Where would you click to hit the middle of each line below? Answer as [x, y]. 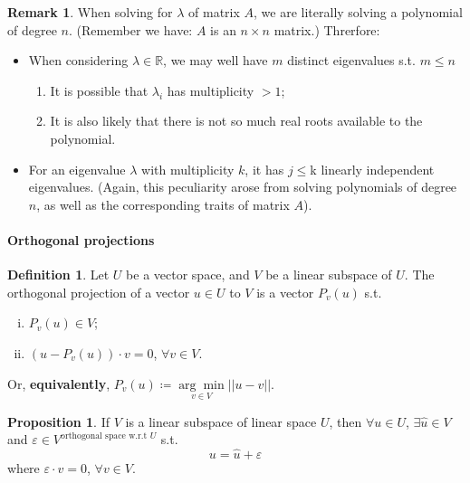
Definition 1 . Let [58, 275]
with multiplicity [188, 169]
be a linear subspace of [329, 275]
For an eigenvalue [77, 169]
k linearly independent [372, 169]
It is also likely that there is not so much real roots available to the [236, 121]
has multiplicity [211, 90]
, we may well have [216, 60]
